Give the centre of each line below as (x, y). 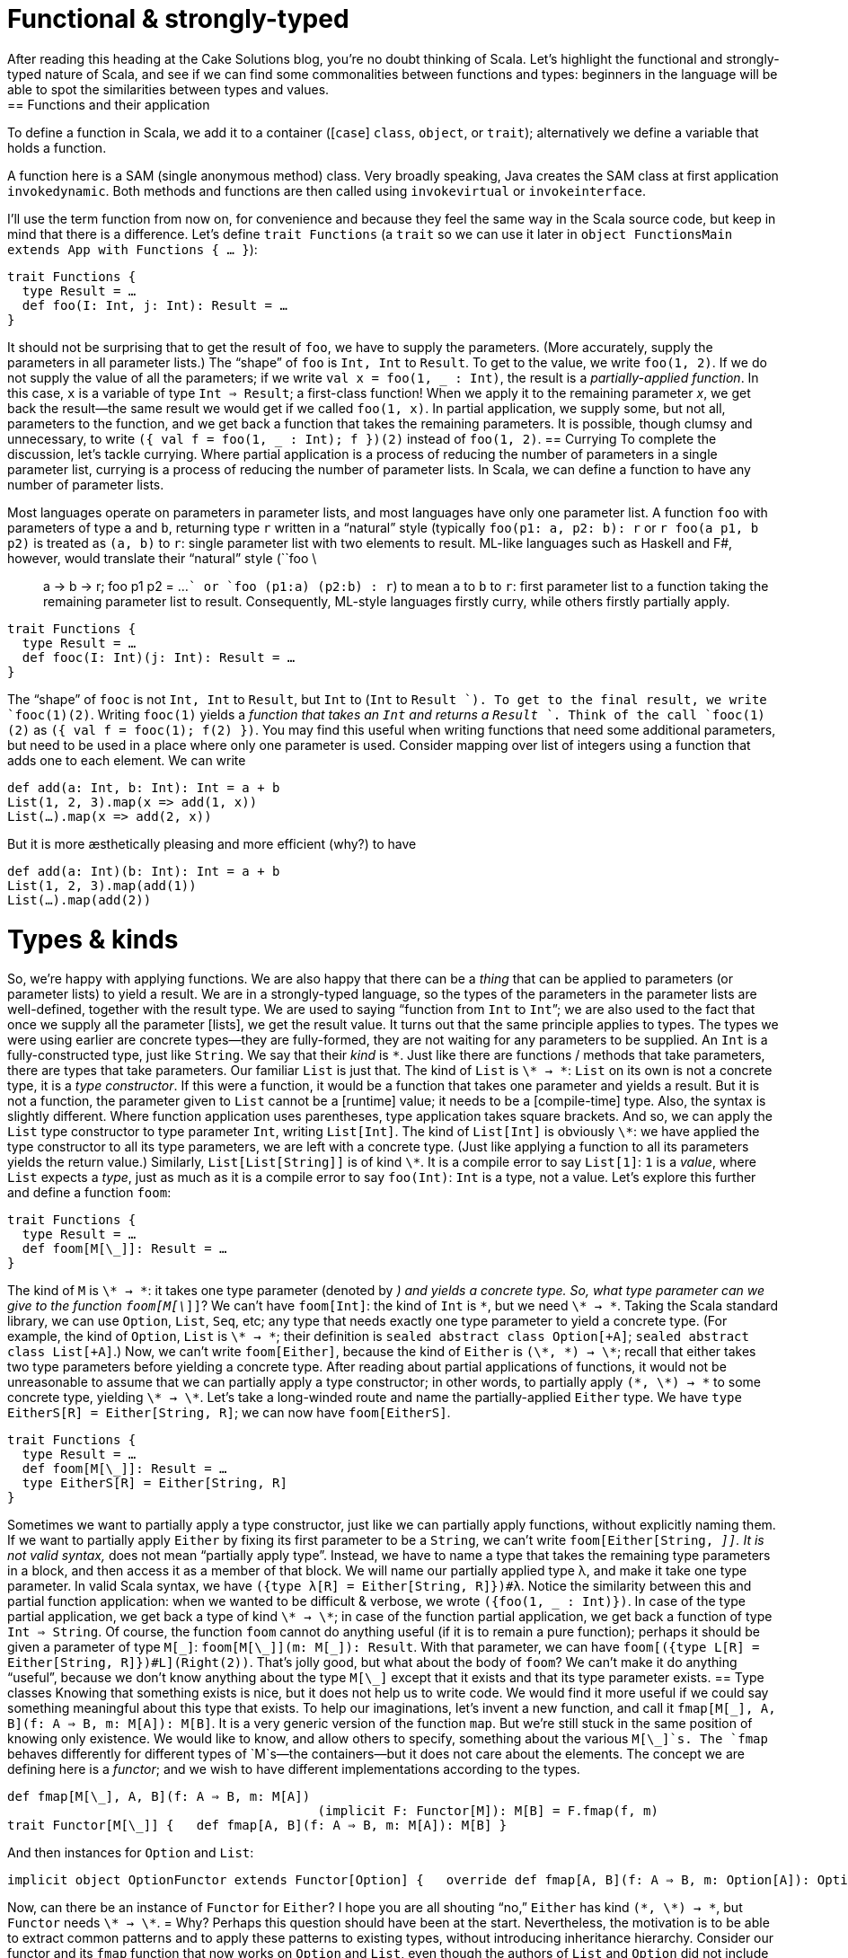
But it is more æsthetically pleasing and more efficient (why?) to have (212, 843)
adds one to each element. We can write (127, 760)
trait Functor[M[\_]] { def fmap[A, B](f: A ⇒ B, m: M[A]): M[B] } (257, 1826)
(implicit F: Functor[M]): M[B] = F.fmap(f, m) (488, 1811)
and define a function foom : (89, 1193)
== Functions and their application (109, 104)
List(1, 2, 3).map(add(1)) (102, 885)
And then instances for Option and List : (131, 1853)
